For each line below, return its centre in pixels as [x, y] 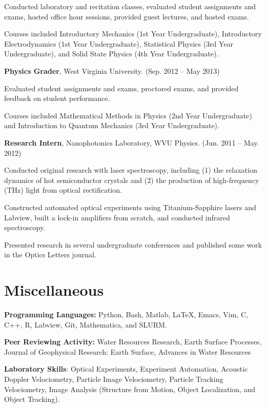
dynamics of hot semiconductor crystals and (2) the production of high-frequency [132, 180]
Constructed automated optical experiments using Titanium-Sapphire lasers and [130, 207]
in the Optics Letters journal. [50, 254]
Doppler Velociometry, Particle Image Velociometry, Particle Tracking [114, 379]
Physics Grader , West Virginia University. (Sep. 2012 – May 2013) [112, 70]
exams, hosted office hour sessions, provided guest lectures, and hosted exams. [127, 16]
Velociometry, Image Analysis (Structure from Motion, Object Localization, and [130, 389]
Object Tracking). [32, 399]
